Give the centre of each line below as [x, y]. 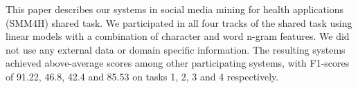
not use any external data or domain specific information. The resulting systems [176, 49]
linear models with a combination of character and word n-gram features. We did [178, 36]
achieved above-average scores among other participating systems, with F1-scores [178, 63]
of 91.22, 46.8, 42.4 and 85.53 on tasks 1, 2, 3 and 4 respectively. [142, 76]
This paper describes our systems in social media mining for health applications [175, 9]
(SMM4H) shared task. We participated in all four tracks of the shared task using [179, 22]
